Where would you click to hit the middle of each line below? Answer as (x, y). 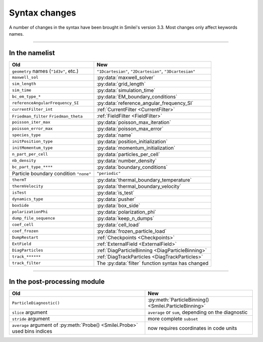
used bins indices (32, 331)
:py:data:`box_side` (119, 205)
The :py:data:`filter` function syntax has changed (153, 263)
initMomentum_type (32, 148)
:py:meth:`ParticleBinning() (178, 300)
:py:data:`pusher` (116, 199)
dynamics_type (28, 199)
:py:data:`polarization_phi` (126, 212)
